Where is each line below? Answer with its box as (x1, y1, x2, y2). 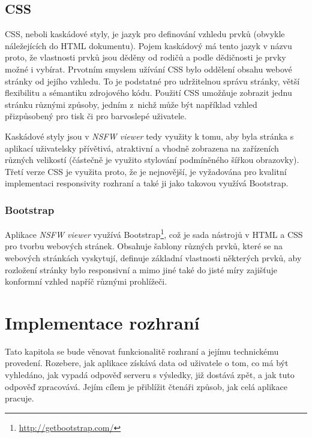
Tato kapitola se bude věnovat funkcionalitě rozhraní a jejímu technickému (5, 345, 279, 357)
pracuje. (5, 392, 34, 404)
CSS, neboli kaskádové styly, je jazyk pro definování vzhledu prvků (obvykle (5, 28, 285, 40)
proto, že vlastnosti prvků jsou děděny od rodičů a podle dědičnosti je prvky (5, 51, 286, 64)
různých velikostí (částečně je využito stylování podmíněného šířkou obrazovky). (5, 153, 299, 166)
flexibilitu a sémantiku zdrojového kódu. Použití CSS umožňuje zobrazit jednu (5, 86, 292, 99)
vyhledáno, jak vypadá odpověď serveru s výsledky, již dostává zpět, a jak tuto (5, 368, 295, 381)
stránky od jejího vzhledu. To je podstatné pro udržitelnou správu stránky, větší (5, 74, 300, 87)
